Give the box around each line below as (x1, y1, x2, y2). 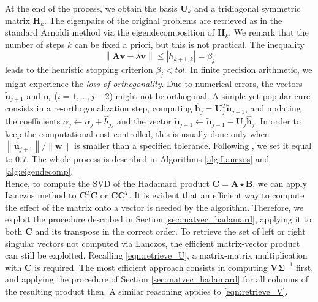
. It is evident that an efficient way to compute (129, 189, 305, 202)
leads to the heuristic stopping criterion (5, 63, 153, 76)
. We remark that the (229, 26, 309, 39)
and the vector (117, 115, 172, 127)
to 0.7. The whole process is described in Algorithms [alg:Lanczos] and (5, 153, 270, 165)
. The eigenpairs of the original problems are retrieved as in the (44, 13, 282, 26)
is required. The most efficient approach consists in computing (34, 260, 268, 273)
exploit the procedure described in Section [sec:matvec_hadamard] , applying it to (5, 213, 312, 225)
